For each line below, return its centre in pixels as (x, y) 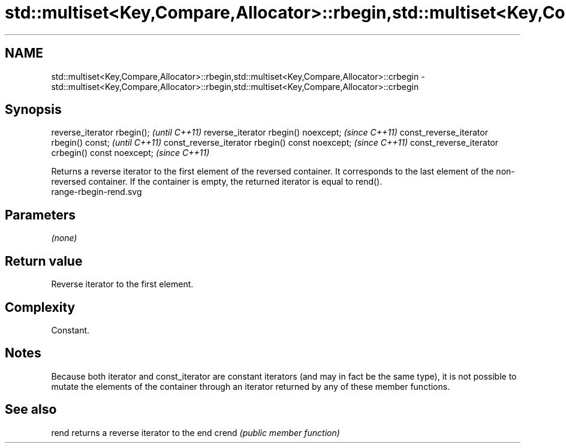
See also (31, 410)
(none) (64, 238)
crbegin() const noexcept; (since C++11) (130, 153)
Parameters (40, 215)
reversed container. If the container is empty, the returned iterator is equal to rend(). (217, 182)
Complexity (40, 307)
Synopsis (33, 110)
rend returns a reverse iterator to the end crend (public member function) (195, 432)
